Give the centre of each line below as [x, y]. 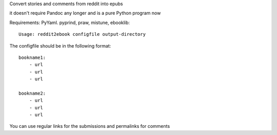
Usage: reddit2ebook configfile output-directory [82, 34]
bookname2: [32, 93]
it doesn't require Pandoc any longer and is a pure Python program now [85, 13]
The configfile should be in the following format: [60, 46]
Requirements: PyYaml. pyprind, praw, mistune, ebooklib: [70, 22]
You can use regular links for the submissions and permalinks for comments [90, 126]
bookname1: [32, 57]
